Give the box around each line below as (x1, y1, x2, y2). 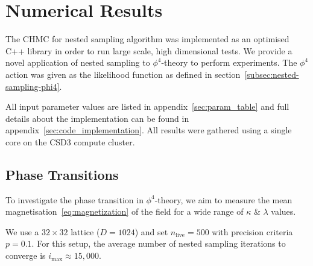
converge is (5, 249, 46, 262)
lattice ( (71, 225, 100, 238)
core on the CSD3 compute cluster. (5, 135, 135, 148)
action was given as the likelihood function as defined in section (5, 68, 241, 80)
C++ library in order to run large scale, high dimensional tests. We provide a (5, 44, 292, 57)
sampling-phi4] (5, 80, 60, 92)
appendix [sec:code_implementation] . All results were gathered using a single (5, 124, 292, 136)
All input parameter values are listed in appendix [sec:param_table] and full (5, 100, 289, 113)
